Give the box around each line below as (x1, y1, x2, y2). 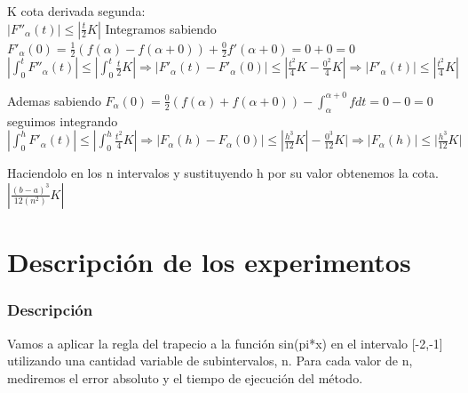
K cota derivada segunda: (7, 2, 146, 20)
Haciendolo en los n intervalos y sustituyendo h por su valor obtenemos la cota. (7, 164, 439, 182)
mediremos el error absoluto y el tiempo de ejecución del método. (7, 368, 363, 387)
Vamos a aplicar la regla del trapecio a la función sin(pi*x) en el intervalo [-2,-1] (7, 333, 443, 352)
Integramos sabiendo (105, 19, 217, 37)
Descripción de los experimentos (7, 244, 411, 280)
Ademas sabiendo (7, 91, 101, 109)
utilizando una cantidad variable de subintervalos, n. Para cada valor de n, (7, 351, 413, 370)
